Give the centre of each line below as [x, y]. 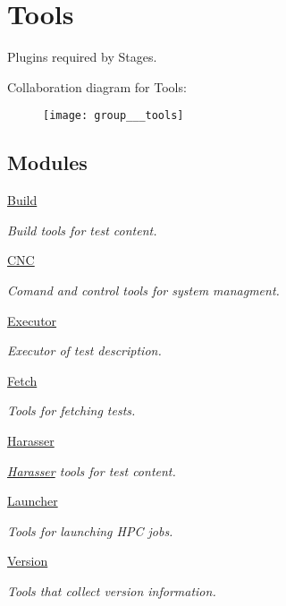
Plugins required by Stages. [82, 57]
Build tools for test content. [82, 230]
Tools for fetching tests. [71, 410]
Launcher [33, 501]
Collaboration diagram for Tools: [97, 86]
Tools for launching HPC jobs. [90, 530]
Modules [47, 162]
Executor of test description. [84, 350]
